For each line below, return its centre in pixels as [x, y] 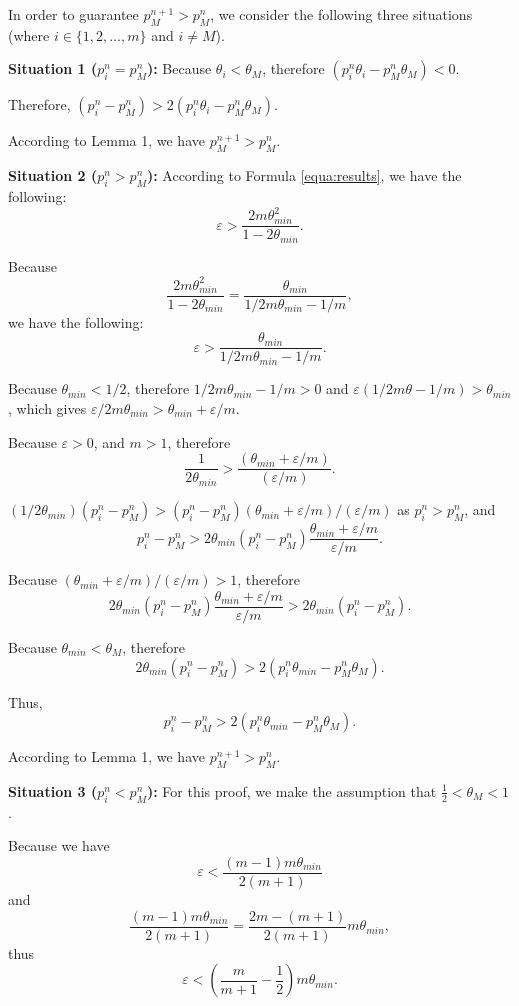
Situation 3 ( [53, 790]
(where [29, 34]
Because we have [59, 845]
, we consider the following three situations [341, 14]
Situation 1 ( [53, 68]
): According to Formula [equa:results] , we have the [304, 175]
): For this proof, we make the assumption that [291, 790]
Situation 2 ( [53, 175]
